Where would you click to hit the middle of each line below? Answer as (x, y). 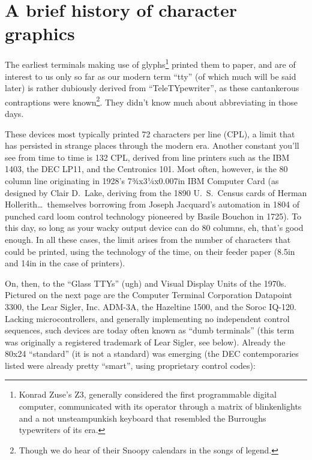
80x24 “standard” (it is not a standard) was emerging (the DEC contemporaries (152, 354)
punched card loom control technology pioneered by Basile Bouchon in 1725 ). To (153, 216)
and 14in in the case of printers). (65, 263)
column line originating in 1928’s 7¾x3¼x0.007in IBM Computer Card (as (142, 180)
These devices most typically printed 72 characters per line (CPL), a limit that (150, 133)
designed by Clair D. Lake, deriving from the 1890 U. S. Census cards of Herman (156, 192)
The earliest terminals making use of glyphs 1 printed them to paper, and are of (150, 63)
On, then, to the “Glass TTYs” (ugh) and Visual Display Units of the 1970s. (146, 283)
